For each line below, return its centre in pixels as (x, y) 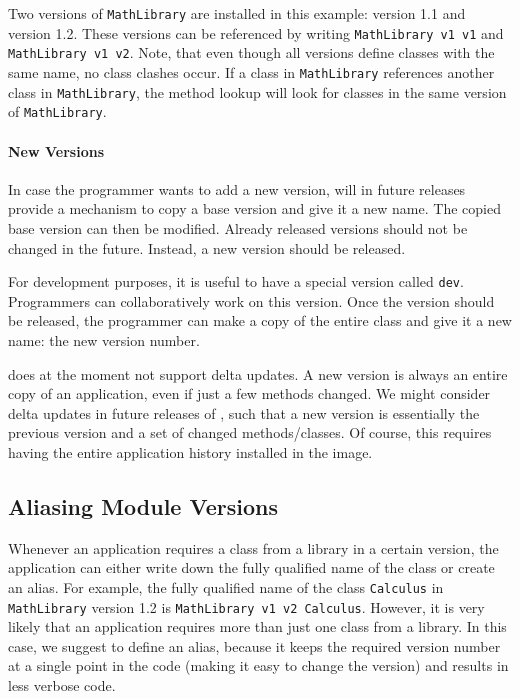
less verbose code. (62, 685)
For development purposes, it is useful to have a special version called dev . (236, 281)
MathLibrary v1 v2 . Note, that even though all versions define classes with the (251, 52)
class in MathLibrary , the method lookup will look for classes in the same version (257, 91)
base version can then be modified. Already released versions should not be (238, 227)
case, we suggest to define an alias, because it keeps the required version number (254, 645)
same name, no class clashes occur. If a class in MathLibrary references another (251, 71)
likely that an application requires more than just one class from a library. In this (257, 626)
